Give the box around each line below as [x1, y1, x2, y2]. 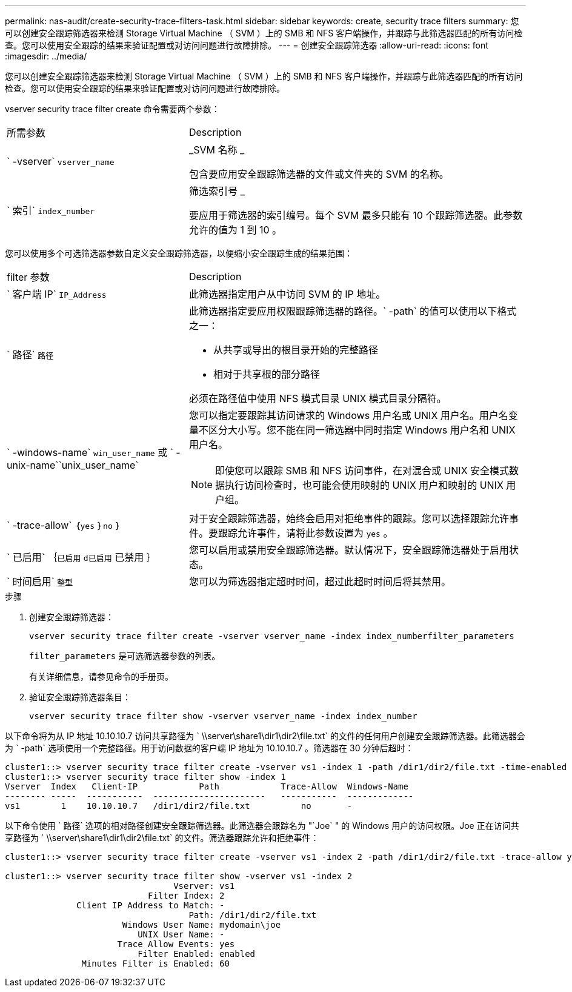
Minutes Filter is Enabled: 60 [81, 959, 230, 968]
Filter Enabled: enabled [138, 949, 256, 959]
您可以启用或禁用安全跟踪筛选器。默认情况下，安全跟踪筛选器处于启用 [188, 544, 509, 556]
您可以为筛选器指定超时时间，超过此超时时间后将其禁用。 [188, 575, 451, 588]
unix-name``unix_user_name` [7, 459, 139, 471]
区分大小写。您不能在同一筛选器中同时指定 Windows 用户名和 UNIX [208, 424, 516, 436]
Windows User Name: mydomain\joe [122, 920, 281, 930]
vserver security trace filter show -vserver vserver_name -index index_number [29, 711, 417, 721]
